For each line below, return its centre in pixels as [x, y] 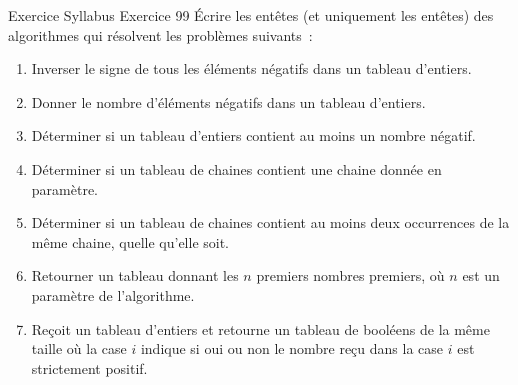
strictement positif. [89, 367]
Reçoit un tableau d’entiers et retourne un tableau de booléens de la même [260, 328]
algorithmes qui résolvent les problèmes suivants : [160, 34]
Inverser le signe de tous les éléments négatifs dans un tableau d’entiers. [251, 68]
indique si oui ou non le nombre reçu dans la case [292, 348]
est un [481, 275]
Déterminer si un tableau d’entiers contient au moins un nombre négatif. [253, 135]
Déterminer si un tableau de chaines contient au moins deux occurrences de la [270, 222]
